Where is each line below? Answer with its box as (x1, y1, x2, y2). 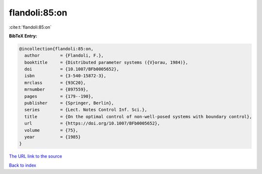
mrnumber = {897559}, (24, 87, 89, 92)
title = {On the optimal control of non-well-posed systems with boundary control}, (24, 114, 252, 119)
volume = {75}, (24, 127, 79, 133)
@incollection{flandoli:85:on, (19, 46, 94, 51)
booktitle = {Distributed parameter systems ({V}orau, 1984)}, (24, 60, 188, 65)
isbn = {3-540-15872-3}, (24, 73, 107, 79)
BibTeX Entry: (9, 33, 37, 39)
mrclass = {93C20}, (24, 80, 86, 85)
